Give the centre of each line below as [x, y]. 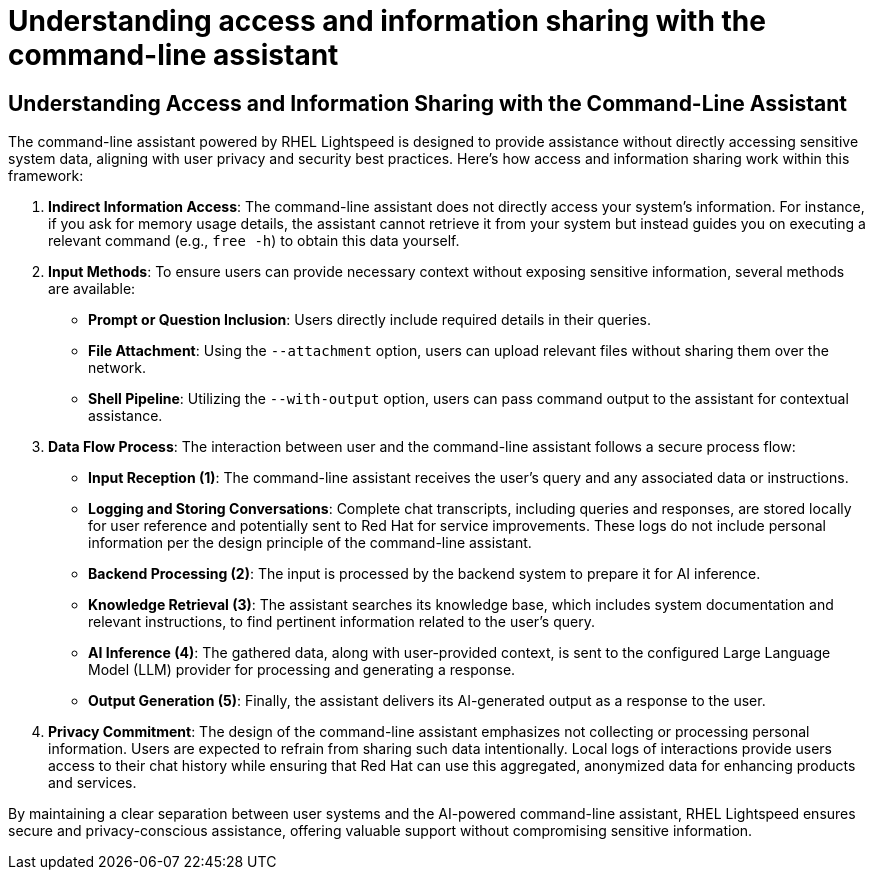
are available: [92, 289]
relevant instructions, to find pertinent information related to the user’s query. [341, 622]
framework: [46, 176]
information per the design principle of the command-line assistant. [310, 543]
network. [117, 368]
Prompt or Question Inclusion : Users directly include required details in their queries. [369, 320]
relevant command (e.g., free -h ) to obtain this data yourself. [254, 241]
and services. [92, 783]
